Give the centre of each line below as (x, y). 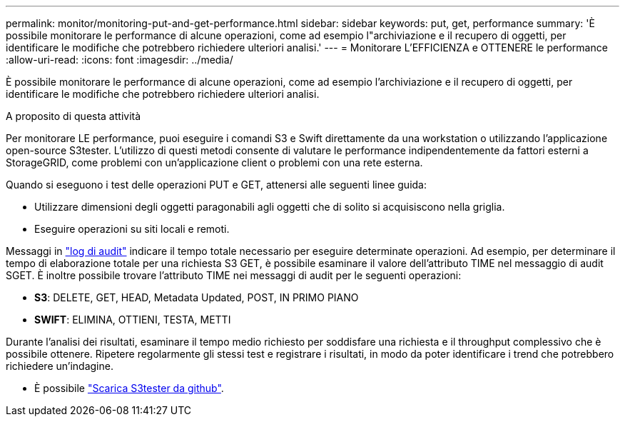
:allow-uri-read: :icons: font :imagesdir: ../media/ (120, 60)
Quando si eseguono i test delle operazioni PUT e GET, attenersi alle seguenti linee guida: (216, 185)
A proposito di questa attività (73, 116)
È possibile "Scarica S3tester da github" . (129, 388)
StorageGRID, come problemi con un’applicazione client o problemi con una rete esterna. (214, 162)
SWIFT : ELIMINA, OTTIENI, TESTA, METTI (133, 320)
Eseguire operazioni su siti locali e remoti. (132, 229)
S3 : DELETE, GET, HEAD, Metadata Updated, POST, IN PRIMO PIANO (197, 297)
